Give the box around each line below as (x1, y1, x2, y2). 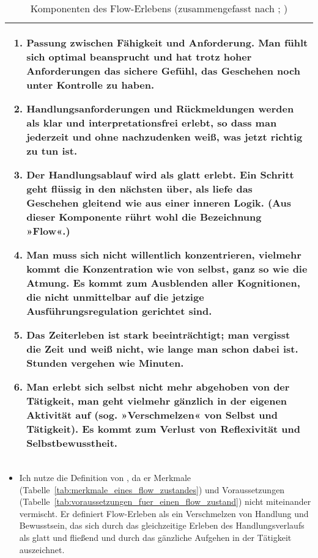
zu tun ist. (26, 144, 78, 158)
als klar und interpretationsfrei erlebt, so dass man (26, 116, 277, 130)
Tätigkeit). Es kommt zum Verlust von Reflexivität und (26, 422, 301, 436)
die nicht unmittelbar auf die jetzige (26, 290, 204, 304)
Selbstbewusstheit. (26, 436, 117, 450)
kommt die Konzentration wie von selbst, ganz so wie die (26, 262, 308, 276)
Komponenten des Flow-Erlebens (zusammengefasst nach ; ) (30, 1, 288, 15)
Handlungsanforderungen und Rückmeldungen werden (26, 101, 294, 116)
